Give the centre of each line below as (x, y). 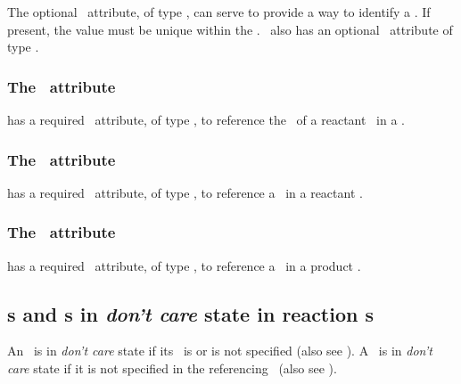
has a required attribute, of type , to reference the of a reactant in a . (206, 119)
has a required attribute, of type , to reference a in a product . (184, 265)
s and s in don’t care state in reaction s (191, 313)
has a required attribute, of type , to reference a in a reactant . (185, 192)
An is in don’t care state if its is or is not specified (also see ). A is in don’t (220, 351)
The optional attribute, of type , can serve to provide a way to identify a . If (219, 12)
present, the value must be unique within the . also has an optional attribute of (230, 29)
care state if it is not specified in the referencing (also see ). (172, 368)
